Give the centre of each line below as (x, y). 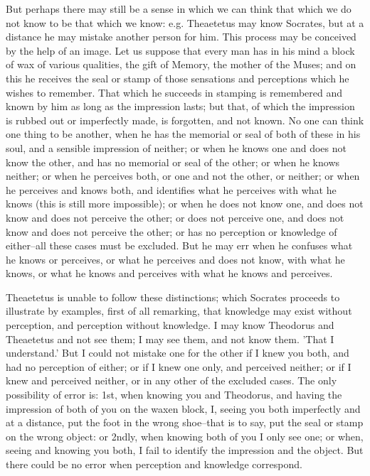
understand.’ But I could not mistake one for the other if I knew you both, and (178, 353)
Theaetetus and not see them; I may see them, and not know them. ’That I (170, 339)
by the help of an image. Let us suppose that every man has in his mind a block (180, 50)
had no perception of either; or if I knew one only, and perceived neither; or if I (179, 366)
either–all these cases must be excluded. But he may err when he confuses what (179, 245)
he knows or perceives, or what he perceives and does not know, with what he (175, 259)
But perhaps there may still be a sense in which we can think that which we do (179, 9)
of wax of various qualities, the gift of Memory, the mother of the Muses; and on (181, 64)
